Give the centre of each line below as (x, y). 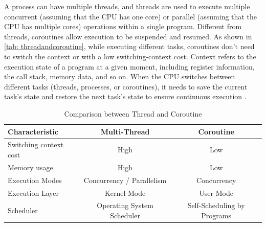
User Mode (216, 192)
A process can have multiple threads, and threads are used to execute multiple (127, 6)
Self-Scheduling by (216, 205)
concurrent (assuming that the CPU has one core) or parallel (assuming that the (130, 16)
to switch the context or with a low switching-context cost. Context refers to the (130, 56)
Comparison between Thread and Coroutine (133, 113)
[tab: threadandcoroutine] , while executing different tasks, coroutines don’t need (129, 46)
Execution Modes (35, 180)
